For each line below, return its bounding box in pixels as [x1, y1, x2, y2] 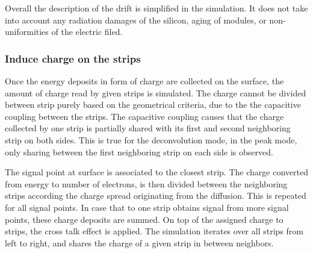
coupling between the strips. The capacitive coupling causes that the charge [5, 110, 284, 122]
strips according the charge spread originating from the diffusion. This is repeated [5, 189, 306, 202]
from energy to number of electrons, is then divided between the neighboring [5, 177, 288, 190]
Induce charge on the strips [5, 51, 141, 66]
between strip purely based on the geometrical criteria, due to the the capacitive [5, 98, 301, 111]
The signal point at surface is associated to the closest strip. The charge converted [5, 166, 308, 178]
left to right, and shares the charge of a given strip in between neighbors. [5, 236, 274, 249]
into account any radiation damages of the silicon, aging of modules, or [5, 13, 267, 26]
